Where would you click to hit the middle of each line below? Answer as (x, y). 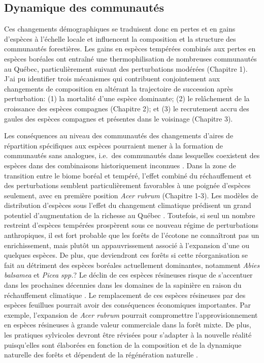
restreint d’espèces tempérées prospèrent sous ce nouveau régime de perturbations (131, 225)
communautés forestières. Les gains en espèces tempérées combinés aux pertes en (130, 49)
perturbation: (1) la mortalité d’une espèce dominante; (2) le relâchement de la (127, 98)
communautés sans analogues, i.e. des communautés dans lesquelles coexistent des (132, 155)
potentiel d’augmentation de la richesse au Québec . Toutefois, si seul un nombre (130, 215)
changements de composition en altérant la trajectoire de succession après (119, 88)
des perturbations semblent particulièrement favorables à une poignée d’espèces (127, 185)
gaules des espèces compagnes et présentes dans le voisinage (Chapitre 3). (119, 118)
